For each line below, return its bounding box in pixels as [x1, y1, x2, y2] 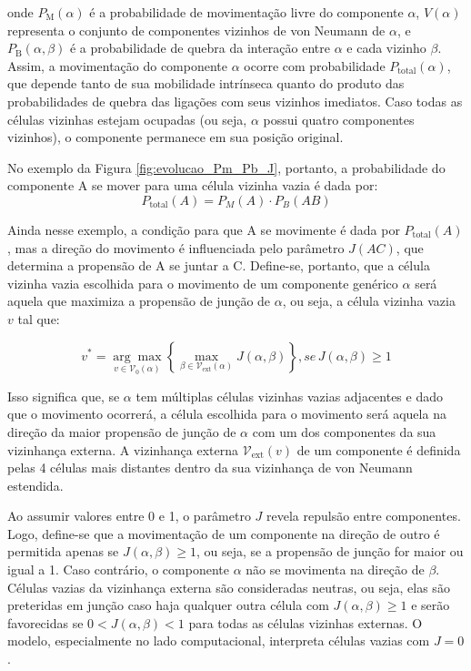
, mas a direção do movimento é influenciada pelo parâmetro [7, 238, 345, 257]
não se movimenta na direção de [246, 560, 425, 579]
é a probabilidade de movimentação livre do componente [89, 3, 404, 21]
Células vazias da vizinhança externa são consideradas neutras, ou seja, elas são [7, 577, 450, 596]
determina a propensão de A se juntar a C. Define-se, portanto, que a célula [7, 256, 430, 275]
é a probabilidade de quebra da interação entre [69, 38, 330, 57]
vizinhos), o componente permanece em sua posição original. [7, 127, 344, 147]
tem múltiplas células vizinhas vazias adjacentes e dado [135, 386, 443, 405]
